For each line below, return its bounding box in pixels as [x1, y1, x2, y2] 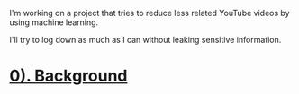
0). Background [9, 66, 128, 86]
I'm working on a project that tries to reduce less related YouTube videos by [9, 8, 290, 18]
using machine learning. [9, 17, 99, 28]
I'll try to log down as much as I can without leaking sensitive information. [9, 35, 282, 45]
